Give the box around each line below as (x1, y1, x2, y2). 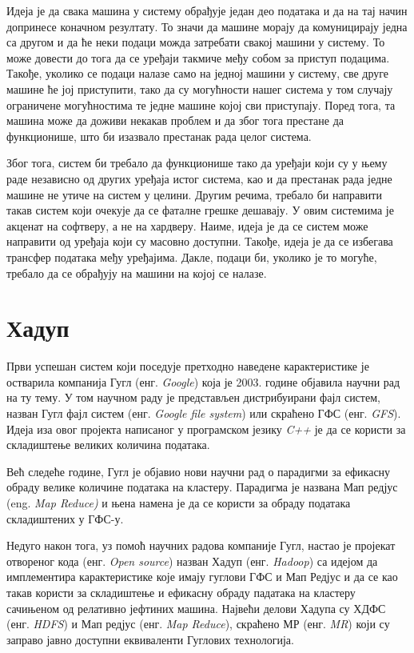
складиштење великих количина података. (6, 436, 210, 453)
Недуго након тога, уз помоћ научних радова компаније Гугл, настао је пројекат (6, 537, 396, 554)
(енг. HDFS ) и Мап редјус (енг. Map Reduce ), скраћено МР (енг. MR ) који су (6, 615, 390, 632)
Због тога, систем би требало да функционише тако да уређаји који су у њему (6, 154, 388, 171)
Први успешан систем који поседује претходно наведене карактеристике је (6, 358, 369, 375)
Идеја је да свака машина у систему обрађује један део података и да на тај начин (6, 2, 408, 18)
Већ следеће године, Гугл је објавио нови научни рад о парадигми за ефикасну (6, 463, 391, 479)
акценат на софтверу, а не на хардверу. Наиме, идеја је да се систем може (6, 217, 368, 234)
